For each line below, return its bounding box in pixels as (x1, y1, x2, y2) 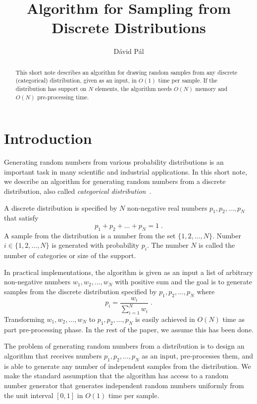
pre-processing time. (37, 92, 89, 101)
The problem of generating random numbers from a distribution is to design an (4, 341, 245, 351)
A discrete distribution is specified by (4, 202, 117, 213)
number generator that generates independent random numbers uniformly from (4, 380, 244, 390)
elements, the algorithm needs (95, 85, 172, 93)
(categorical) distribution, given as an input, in (15, 76, 137, 85)
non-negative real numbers (127, 202, 207, 213)
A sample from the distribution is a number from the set (4, 230, 176, 240)
